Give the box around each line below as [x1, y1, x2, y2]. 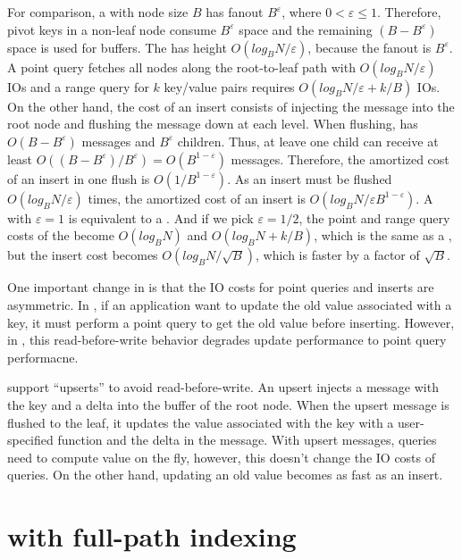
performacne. [7, 347, 79, 366]
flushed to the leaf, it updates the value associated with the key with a [7, 413, 394, 431]
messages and [81, 131, 155, 150]
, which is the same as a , [314, 226, 452, 245]
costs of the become [7, 226, 114, 245]
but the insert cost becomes [7, 246, 158, 264]
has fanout [206, 3, 264, 21]
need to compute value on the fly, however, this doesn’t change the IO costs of [7, 447, 436, 466]
